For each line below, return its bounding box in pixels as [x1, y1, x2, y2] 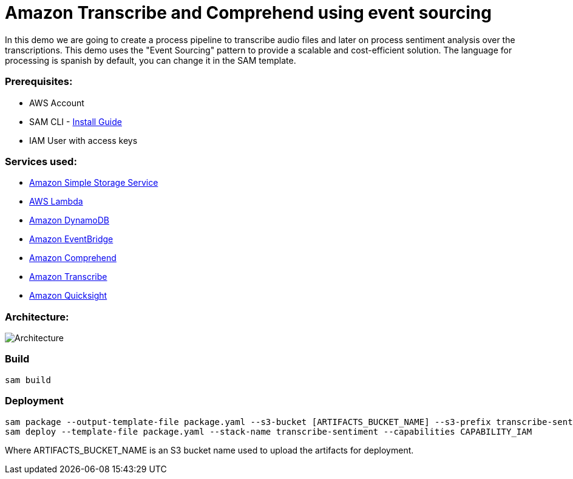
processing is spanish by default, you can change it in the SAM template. [5, 55, 296, 66]
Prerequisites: [5, 75, 73, 88]
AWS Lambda [29, 196, 83, 207]
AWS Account [29, 97, 84, 108]
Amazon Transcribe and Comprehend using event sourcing [5, 2, 492, 23]
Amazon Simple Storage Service [29, 177, 158, 188]
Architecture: [5, 310, 69, 323]
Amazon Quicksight [29, 290, 107, 301]
